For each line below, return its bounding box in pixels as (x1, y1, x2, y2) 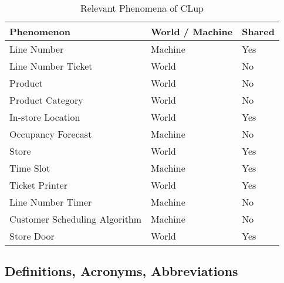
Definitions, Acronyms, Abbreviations (5, 262, 238, 280)
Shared (242, 25, 275, 38)
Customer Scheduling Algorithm (9, 212, 142, 226)
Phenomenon (9, 25, 71, 38)
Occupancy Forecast (9, 127, 92, 141)
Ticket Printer (9, 178, 67, 192)
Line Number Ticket (9, 59, 93, 73)
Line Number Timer (9, 195, 92, 209)
